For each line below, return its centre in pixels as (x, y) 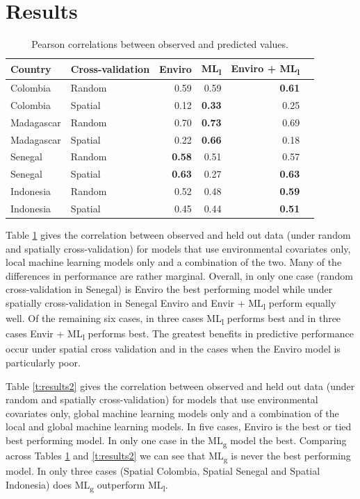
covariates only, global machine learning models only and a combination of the (172, 413)
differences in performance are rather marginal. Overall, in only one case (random (179, 275)
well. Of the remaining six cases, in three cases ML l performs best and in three (173, 319)
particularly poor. (43, 363)
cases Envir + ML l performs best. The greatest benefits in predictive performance (180, 335)
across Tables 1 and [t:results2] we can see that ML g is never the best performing (178, 456)
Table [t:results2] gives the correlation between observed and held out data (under (180, 386)
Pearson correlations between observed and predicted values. (160, 44)
